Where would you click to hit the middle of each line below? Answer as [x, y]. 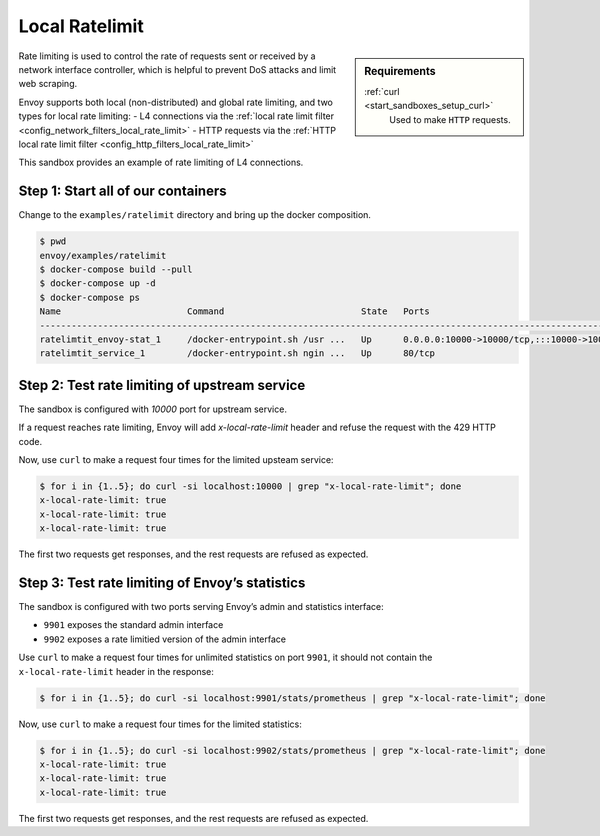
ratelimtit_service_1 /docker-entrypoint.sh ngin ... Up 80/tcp [237, 353]
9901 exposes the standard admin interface [133, 625]
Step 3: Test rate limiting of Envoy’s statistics [162, 582]
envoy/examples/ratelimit [103, 255]
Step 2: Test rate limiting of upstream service [162, 385]
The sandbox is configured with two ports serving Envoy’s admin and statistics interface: [201, 607]
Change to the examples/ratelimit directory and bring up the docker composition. [195, 215]
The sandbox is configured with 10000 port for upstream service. [152, 409]
